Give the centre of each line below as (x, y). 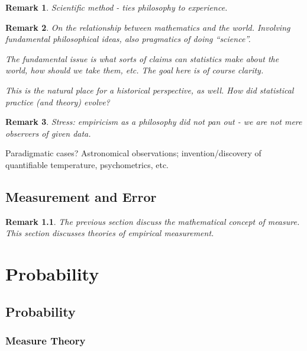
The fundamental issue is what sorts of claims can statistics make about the (142, 58)
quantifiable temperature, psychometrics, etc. (87, 164)
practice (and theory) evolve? (58, 102)
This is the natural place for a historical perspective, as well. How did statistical (150, 90)
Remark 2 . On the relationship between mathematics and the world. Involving (148, 27)
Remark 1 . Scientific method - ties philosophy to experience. (117, 7)
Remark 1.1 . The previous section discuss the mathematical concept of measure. (153, 221)
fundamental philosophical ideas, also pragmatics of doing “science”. (128, 39)
